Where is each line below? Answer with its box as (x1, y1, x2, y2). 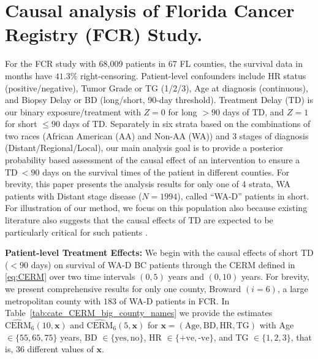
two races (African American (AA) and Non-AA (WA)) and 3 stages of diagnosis (5, 129, 309, 142)
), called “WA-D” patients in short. (177, 189, 309, 202)
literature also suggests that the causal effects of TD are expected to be (5, 214, 273, 226)
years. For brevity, (241, 270, 309, 283)
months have (5, 69, 53, 82)
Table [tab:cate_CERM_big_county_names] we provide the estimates (5, 306, 273, 319)
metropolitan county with (5, 294, 101, 307)
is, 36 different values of (5, 342, 94, 355)
